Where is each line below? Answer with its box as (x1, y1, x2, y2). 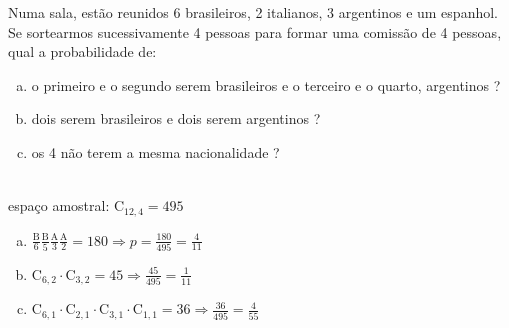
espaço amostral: (8, 195, 110, 216)
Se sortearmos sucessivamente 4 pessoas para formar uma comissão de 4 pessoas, (8, 21, 502, 42)
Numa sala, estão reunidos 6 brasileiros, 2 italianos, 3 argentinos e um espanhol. (8, 2, 498, 22)
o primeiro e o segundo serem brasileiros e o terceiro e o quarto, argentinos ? (31, 74, 501, 95)
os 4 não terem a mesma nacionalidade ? (31, 141, 280, 162)
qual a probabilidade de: (8, 41, 157, 62)
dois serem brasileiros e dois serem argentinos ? (31, 108, 321, 129)
